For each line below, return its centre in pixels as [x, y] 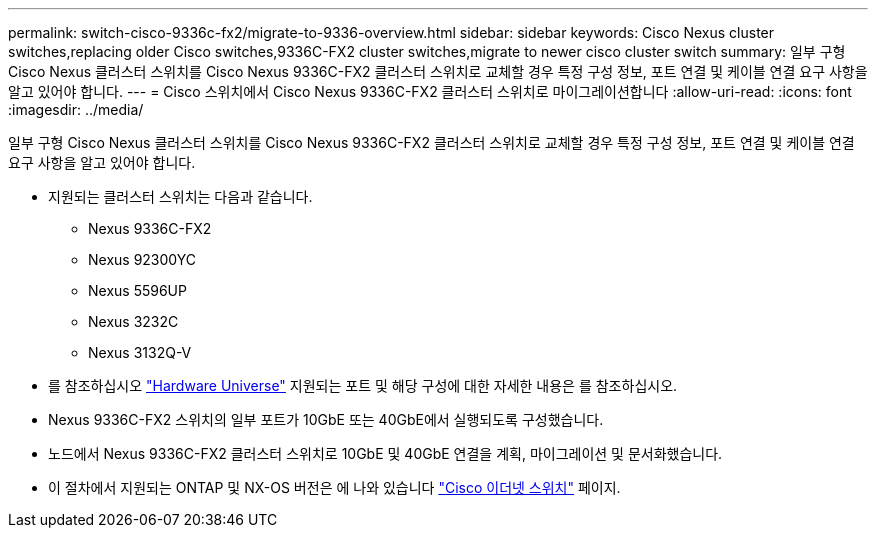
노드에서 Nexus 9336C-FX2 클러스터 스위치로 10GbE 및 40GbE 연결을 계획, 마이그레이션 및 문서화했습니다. [385, 453]
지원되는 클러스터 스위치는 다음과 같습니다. [180, 196]
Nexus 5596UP [137, 290]
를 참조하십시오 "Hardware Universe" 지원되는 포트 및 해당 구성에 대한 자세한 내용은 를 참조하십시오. [363, 385]
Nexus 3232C [133, 321]
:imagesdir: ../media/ [76, 109]
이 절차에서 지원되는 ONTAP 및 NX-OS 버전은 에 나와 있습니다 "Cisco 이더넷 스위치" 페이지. [334, 487]
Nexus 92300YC [142, 259]
